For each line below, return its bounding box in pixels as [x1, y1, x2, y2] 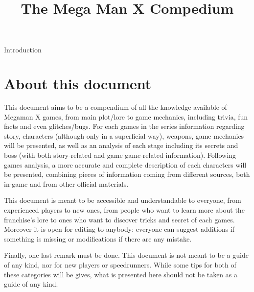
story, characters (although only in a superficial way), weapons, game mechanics [4, 130, 244, 141]
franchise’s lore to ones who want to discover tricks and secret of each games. [4, 214, 235, 224]
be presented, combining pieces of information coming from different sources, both [4, 169, 250, 179]
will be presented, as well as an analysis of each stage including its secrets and [4, 140, 238, 150]
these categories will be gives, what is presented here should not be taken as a [4, 269, 237, 279]
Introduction [4, 45, 42, 55]
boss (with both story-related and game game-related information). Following [4, 150, 236, 160]
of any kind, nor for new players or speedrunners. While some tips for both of [4, 260, 236, 269]
